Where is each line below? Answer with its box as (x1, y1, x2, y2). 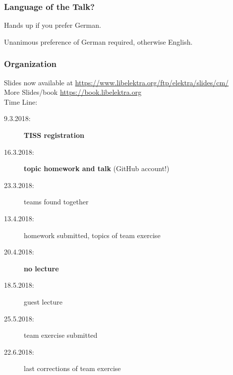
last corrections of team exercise (24, 363, 121, 374)
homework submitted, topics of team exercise (24, 230, 161, 240)
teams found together (24, 196, 89, 207)
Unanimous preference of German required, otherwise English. (4, 36, 193, 47)
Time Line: (4, 96, 38, 107)
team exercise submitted (24, 330, 98, 340)
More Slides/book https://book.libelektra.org (4, 87, 142, 97)
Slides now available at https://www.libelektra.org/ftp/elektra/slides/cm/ (4, 77, 229, 87)
